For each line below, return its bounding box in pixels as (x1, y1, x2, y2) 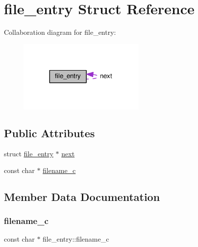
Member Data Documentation (4, 189, 160, 204)
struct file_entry (4, 148, 53, 159)
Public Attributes (4, 125, 95, 141)
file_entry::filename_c (43, 234, 109, 244)
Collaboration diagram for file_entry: (4, 27, 116, 37)
